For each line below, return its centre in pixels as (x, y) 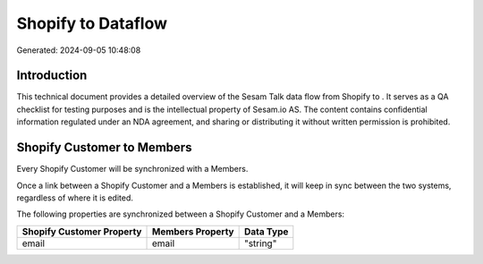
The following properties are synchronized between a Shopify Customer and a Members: (180, 214)
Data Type (266, 231)
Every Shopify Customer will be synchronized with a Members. (132, 169)
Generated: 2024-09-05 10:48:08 (79, 50)
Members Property (193, 231)
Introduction (52, 76)
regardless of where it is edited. (75, 198)
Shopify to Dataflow (92, 23)
